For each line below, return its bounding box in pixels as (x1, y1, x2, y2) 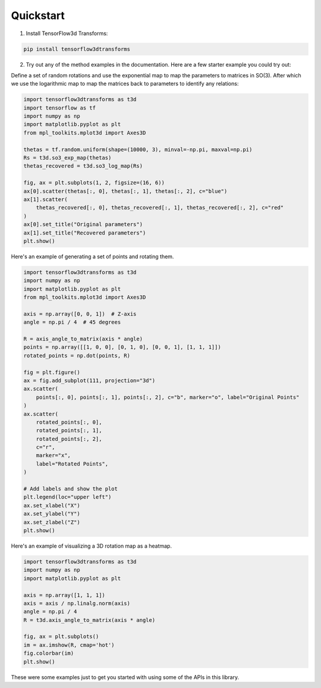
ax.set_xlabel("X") (23, 502, 80, 509)
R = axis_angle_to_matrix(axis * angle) (23, 336, 143, 342)
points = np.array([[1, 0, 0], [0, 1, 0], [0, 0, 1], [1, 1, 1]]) (23, 344, 221, 351)
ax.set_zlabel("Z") (23, 518, 80, 526)
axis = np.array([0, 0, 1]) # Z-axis (23, 310, 137, 317)
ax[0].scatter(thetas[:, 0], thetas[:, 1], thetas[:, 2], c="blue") (23, 187, 228, 195)
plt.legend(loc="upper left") (23, 494, 112, 501)
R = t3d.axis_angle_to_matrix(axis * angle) (23, 617, 156, 623)
